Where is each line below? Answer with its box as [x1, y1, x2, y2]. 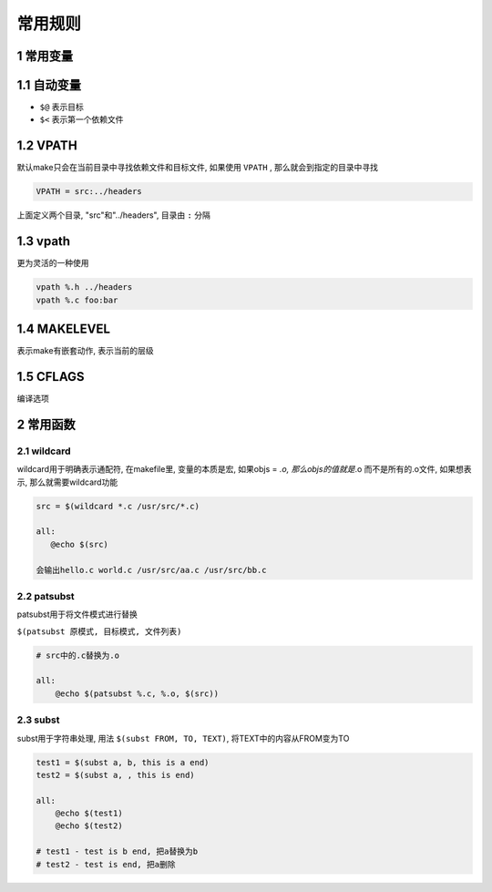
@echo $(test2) [55, 821, 123, 831]
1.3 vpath [16, 233, 71, 250]
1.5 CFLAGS [16, 369, 86, 384]
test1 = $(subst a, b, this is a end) [36, 757, 210, 767]
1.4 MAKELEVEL [16, 322, 111, 337]
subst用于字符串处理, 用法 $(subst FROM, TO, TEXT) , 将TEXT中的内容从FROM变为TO [16, 733, 350, 743]
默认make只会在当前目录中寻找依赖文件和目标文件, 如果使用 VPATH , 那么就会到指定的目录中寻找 [16, 162, 378, 173]
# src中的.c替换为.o [36, 650, 120, 661]
